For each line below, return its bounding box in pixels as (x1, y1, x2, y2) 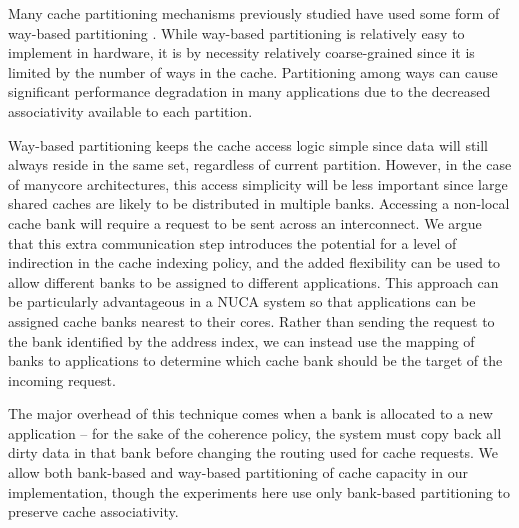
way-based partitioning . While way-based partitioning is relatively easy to (8, 22, 465, 43)
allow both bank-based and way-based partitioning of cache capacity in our (8, 462, 468, 483)
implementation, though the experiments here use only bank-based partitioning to (8, 481, 511, 502)
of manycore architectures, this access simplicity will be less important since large (8, 173, 508, 194)
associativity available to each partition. (8, 100, 253, 121)
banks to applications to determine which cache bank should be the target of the (8, 350, 503, 371)
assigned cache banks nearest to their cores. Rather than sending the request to (8, 310, 495, 331)
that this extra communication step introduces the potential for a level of (8, 232, 457, 253)
